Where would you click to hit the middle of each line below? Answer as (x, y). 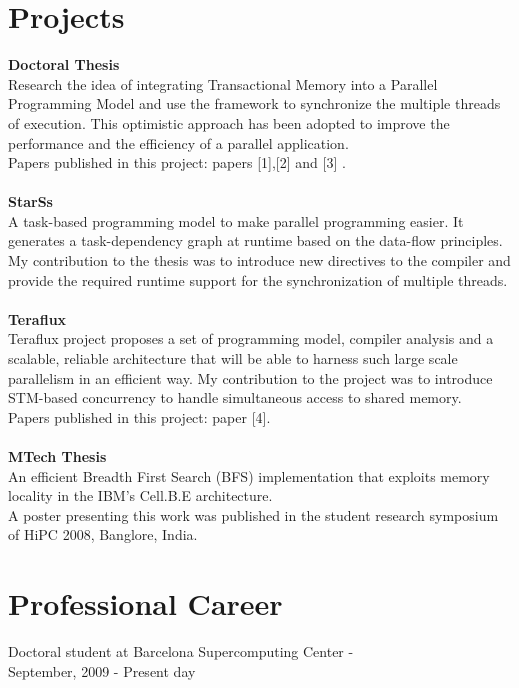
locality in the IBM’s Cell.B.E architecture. (140, 495)
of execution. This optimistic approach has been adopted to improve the (229, 122)
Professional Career (145, 603)
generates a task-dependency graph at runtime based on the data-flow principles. (255, 240)
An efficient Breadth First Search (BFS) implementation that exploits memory (249, 475)
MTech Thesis (57, 456)
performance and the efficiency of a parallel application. (178, 142)
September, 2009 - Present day (102, 670)
